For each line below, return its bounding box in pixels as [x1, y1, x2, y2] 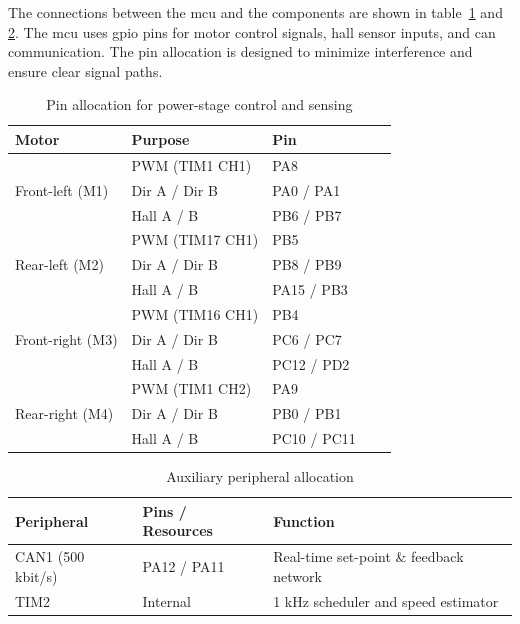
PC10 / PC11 [272, 428, 356, 449]
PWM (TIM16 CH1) [131, 303, 259, 324]
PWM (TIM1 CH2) [131, 378, 252, 399]
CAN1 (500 [15, 546, 85, 567]
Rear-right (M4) [15, 403, 114, 424]
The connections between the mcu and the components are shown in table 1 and [8, 2, 503, 22]
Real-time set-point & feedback [273, 546, 464, 567]
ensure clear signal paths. [8, 60, 163, 81]
